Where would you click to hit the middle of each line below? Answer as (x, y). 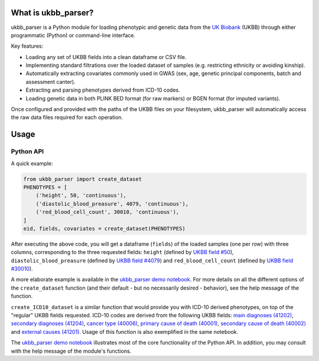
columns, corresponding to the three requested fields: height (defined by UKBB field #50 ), (122, 252)
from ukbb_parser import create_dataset (82, 179)
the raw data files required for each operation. (67, 118)
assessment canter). (51, 82)
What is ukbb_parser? (52, 13)
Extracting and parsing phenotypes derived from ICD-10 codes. (103, 90)
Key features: (27, 46)
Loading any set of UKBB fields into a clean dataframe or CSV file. (106, 57)
